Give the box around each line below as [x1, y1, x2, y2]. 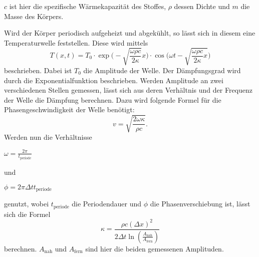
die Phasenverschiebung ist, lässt [150, 198, 250, 209]
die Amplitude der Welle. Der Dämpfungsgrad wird [83, 65, 241, 75]
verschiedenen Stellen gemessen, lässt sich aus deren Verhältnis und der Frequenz [4, 85, 253, 95]
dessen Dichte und [174, 1, 230, 11]
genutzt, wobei [4, 198, 49, 209]
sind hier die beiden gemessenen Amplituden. [85, 243, 224, 253]
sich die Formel [4, 208, 51, 219]
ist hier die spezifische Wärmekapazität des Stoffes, [9, 1, 166, 11]
